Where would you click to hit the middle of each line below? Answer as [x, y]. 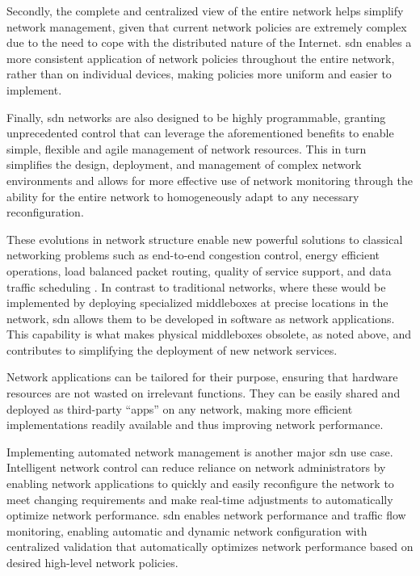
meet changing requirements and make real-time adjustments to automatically [200, 499]
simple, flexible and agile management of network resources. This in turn [187, 148]
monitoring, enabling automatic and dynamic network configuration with [187, 530]
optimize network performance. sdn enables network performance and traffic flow [206, 515]
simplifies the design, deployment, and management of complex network [184, 164]
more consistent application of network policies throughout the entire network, [201, 58]
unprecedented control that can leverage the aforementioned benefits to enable [200, 133]
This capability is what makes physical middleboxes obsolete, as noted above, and [209, 334]
